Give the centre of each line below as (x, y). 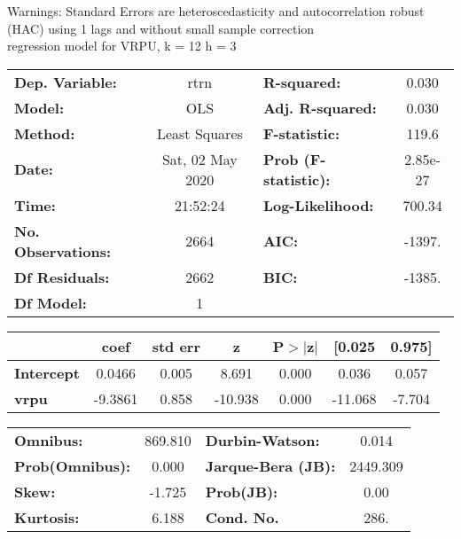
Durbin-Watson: (262, 440)
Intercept (47, 372)
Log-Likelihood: (318, 205)
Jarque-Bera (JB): (270, 465)
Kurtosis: (47, 517)
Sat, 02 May (199, 159)
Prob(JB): (242, 491)
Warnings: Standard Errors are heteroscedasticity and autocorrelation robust (216, 11)
